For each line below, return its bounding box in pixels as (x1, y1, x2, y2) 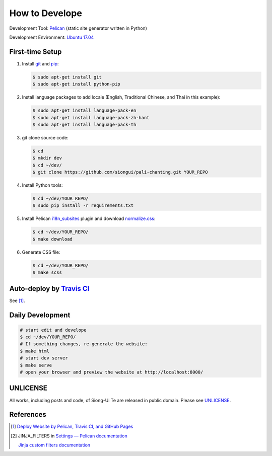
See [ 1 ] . (9, 297, 25, 303)
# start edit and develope (20, 327, 87, 333)
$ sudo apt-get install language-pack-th (32, 121, 137, 127)
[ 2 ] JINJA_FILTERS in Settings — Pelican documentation (11, 433, 128, 439)
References (9, 410, 46, 419)
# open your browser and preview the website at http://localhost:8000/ (20, 369, 203, 375)
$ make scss (32, 270, 62, 275)
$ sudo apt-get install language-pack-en (32, 108, 137, 113)
